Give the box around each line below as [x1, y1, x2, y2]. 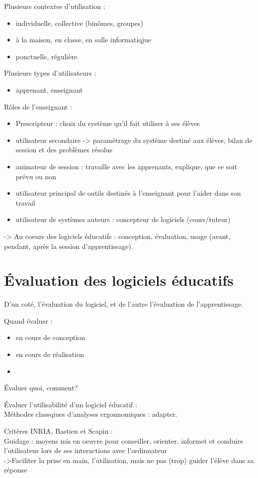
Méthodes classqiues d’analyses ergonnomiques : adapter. [4, 409, 177, 419]
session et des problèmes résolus [15, 144, 113, 155]
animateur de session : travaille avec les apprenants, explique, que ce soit [15, 161, 237, 171]
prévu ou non [15, 171, 57, 181]
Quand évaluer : [4, 315, 53, 326]
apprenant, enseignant [15, 84, 83, 95]
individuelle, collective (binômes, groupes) [15, 17, 143, 28]
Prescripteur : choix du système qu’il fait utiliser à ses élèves [15, 118, 200, 128]
